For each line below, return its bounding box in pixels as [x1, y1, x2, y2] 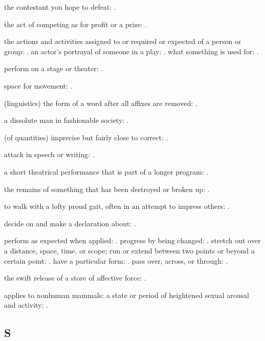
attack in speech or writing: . [4, 149, 95, 160]
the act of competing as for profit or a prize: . [4, 18, 147, 29]
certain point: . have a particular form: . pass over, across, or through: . [4, 255, 228, 266]
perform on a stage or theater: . [4, 63, 103, 74]
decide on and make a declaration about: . [4, 218, 136, 228]
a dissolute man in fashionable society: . [4, 115, 129, 125]
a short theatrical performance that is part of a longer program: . [4, 166, 209, 177]
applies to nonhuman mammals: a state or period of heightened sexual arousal [4, 289, 249, 300]
